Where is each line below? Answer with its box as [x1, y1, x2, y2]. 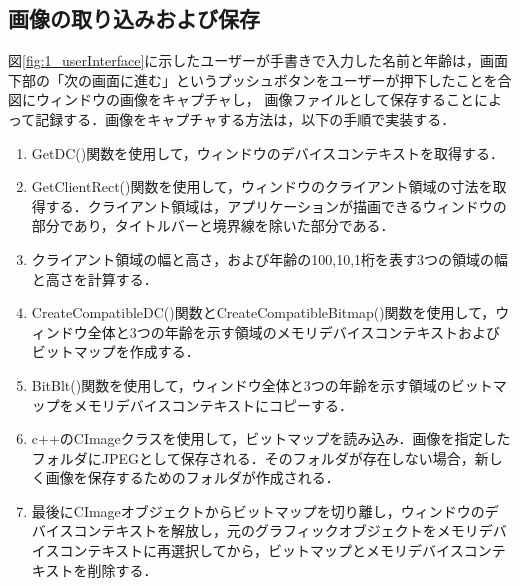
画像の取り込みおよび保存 [8, 3, 260, 34]
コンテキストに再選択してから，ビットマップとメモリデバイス [59, 540, 464, 561]
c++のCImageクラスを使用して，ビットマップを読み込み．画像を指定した [31, 428, 511, 449]
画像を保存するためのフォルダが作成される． [45, 467, 340, 488]
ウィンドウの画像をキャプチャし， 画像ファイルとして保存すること [35, 89, 475, 110]
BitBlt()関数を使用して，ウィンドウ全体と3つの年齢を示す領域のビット [31, 374, 493, 395]
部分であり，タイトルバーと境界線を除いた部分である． [31, 215, 395, 236]
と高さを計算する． [31, 268, 158, 289]
